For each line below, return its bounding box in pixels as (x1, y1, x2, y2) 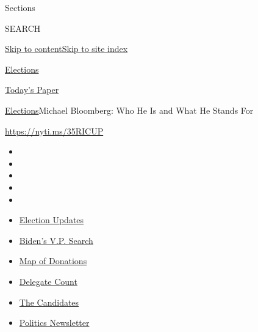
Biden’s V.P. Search (19, 234, 93, 246)
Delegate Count (19, 275, 77, 287)
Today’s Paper (5, 83, 59, 96)
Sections (5, 1, 35, 13)
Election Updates (19, 213, 84, 226)
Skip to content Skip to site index (5, 42, 128, 55)
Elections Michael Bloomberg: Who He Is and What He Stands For (5, 103, 254, 116)
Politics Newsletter (19, 316, 90, 329)
